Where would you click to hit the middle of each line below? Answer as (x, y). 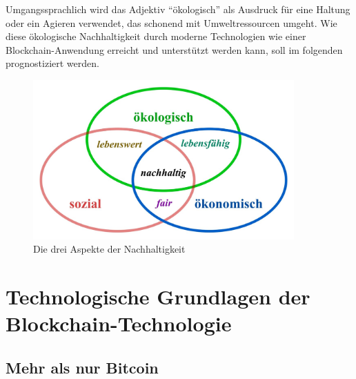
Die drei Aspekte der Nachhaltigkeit (109, 249)
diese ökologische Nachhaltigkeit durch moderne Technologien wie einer (156, 36)
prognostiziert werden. (52, 63)
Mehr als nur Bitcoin (82, 367)
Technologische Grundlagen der (158, 297)
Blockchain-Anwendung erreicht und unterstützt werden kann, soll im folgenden (174, 49)
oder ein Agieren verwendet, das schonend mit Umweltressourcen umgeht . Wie (171, 22)
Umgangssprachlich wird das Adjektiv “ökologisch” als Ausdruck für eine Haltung (178, 9)
